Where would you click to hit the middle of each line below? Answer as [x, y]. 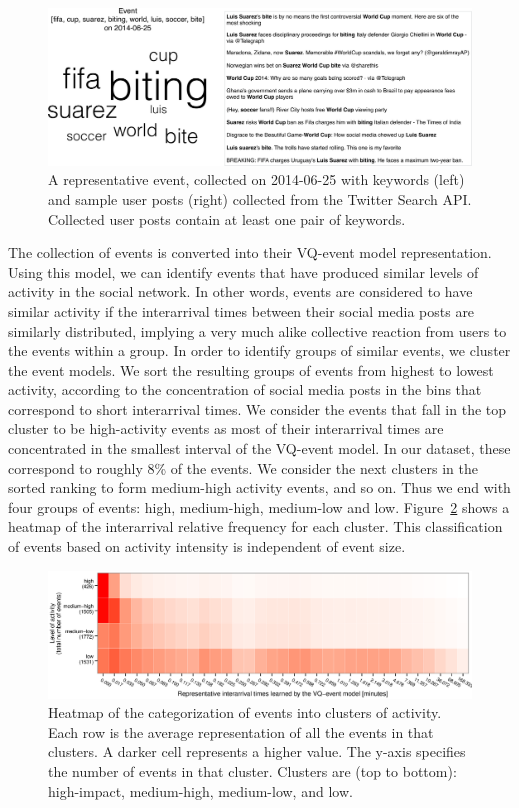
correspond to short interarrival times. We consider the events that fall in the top [257, 408]
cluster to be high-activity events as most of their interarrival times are [226, 428]
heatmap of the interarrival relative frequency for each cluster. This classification [255, 526]
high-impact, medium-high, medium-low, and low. [200, 790]
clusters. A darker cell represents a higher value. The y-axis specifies [257, 751]
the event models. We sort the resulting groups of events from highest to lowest [251, 369]
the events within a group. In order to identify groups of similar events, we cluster [259, 350]
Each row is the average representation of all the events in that [241, 731]
